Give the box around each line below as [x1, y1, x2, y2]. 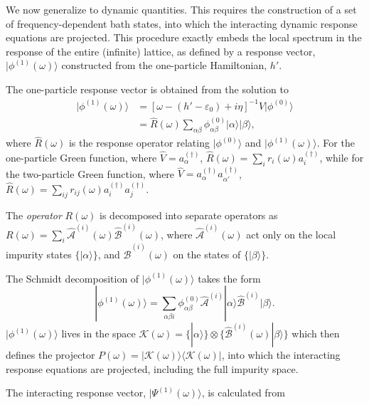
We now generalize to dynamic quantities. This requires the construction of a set [6, 2, 357, 16]
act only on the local [246, 226, 336, 241]
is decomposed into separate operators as [100, 208, 278, 223]
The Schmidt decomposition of [6, 270, 139, 285]
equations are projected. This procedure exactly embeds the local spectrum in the [6, 30, 362, 45]
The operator [6, 208, 62, 223]
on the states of [173, 247, 241, 262]
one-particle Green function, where [6, 149, 157, 164]
